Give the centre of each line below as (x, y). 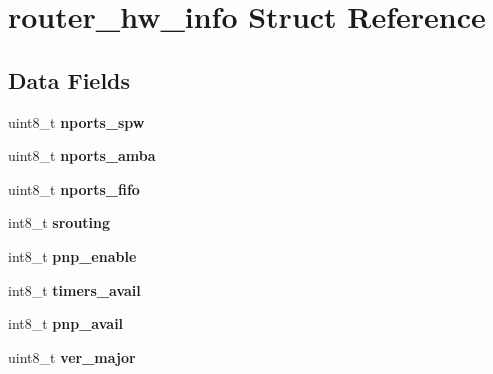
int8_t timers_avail (74, 289)
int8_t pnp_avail (66, 323)
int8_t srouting (59, 222)
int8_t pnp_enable (72, 255)
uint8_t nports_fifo (74, 188)
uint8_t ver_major (72, 356)
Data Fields (69, 79)
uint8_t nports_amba (82, 155)
